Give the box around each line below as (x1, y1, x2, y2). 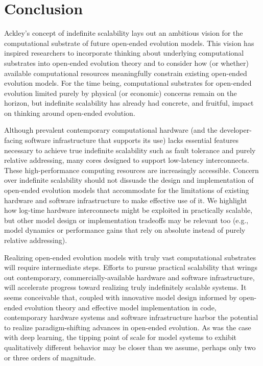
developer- (220, 125, 252, 135)
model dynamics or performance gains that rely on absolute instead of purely (4, 225, 246, 235)
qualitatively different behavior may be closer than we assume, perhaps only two (4, 341, 256, 352)
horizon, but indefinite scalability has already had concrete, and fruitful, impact (4, 97, 254, 108)
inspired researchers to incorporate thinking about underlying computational (4, 47, 244, 58)
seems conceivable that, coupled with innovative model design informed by (4, 291, 237, 302)
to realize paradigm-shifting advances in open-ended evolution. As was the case (4, 322, 251, 332)
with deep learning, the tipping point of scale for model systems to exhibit (4, 332, 237, 343)
